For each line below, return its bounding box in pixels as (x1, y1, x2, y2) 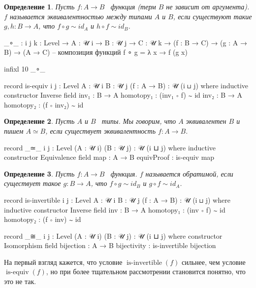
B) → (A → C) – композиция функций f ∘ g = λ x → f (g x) (4, 47, 188, 57)
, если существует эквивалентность (45, 125, 156, 136)
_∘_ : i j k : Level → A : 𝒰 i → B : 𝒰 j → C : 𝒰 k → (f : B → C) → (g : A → (4, 37, 247, 47)
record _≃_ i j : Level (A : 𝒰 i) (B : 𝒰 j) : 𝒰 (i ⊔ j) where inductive (4, 142, 216, 152)
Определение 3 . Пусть (4, 168, 75, 179)
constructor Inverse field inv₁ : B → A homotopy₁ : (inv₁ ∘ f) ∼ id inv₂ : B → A (4, 90, 242, 100)
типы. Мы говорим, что (101, 116, 176, 126)
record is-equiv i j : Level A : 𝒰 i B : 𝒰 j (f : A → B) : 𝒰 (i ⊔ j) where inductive (4, 80, 249, 90)
